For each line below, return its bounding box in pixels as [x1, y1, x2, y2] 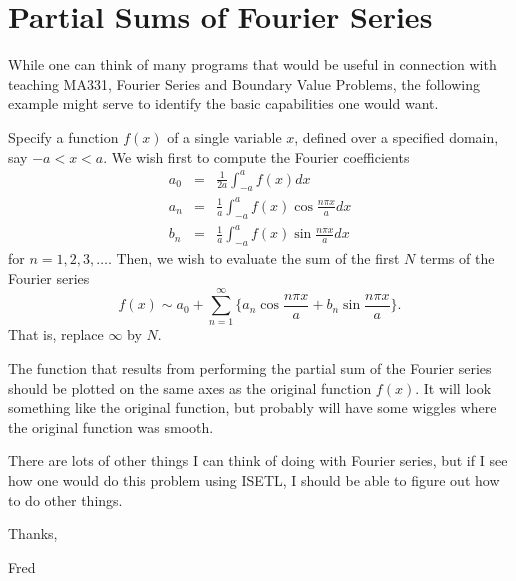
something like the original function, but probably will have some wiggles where [8, 397, 497, 418]
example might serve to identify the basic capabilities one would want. [8, 93, 439, 114]
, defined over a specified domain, [294, 126, 499, 147]
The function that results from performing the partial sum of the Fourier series [8, 357, 492, 378]
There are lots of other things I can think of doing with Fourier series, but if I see [8, 450, 508, 471]
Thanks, [8, 523, 58, 544]
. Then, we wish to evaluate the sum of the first [107, 248, 400, 269]
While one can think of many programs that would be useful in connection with [8, 54, 497, 75]
